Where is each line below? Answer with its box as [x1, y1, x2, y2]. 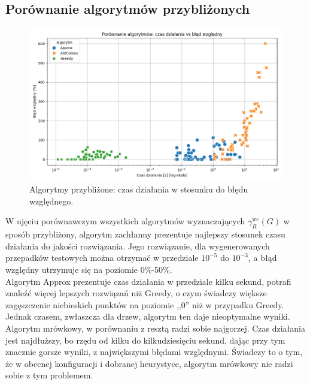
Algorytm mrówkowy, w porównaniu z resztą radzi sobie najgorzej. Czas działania [5, 321, 305, 334]
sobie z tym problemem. [5, 369, 93, 381]
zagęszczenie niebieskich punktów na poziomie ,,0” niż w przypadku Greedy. [5, 298, 284, 311]
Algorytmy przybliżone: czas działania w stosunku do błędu [29, 183, 248, 195]
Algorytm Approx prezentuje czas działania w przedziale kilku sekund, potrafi [5, 275, 291, 287]
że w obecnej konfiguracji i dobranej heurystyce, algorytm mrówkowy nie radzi [5, 357, 293, 369]
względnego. [29, 194, 74, 207]
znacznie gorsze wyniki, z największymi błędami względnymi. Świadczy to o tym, [5, 345, 303, 358]
